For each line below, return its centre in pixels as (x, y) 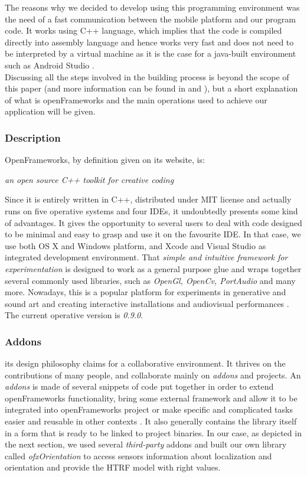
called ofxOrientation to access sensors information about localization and (138, 455)
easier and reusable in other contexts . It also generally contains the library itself (151, 421)
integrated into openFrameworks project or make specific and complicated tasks (149, 409)
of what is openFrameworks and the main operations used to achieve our (136, 99)
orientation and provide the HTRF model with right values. (113, 467)
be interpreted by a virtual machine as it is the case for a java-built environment (151, 53)
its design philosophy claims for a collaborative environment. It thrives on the (145, 363)
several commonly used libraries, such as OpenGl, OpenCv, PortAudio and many (150, 280)
